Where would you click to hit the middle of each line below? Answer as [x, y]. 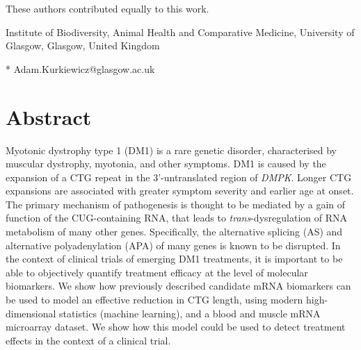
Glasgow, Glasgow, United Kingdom [83, 45]
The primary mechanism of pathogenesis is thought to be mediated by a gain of [176, 204]
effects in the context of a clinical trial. [88, 340]
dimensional [31, 313]
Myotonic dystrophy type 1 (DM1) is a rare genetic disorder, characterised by [171, 150]
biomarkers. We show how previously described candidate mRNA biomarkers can [178, 286]
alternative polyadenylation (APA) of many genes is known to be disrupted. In [173, 245]
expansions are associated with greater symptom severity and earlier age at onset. [180, 191]
